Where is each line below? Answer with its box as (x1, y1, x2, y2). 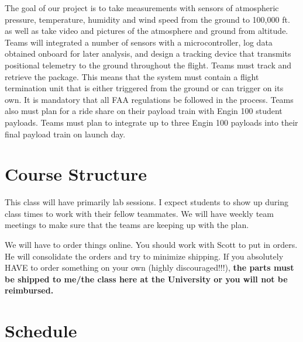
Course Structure (5, 162, 147, 186)
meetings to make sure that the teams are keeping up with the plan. (5, 219, 249, 231)
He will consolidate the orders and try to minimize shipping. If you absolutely (5, 250, 284, 262)
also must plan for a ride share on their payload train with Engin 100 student (5, 105, 283, 117)
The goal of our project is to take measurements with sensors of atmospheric (5, 2, 279, 13)
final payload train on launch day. (5, 127, 126, 140)
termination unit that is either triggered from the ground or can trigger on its (5, 82, 284, 94)
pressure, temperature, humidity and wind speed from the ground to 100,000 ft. (5, 13, 290, 25)
